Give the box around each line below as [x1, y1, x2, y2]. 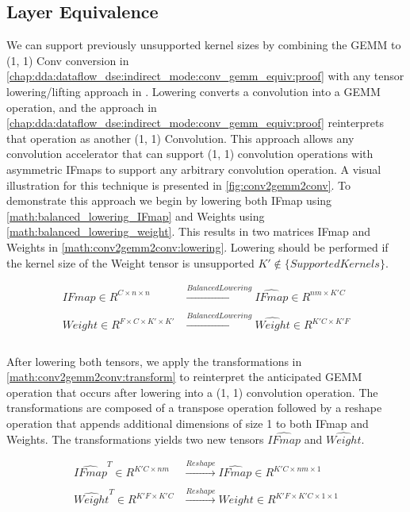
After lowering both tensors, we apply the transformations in [6, 352, 302, 369]
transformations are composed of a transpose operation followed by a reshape [6, 399, 382, 416]
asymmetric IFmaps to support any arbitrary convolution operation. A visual [6, 160, 381, 177]
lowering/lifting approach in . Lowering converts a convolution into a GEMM [6, 83, 381, 99]
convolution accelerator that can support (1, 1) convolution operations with [6, 145, 374, 162]
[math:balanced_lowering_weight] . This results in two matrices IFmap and [6, 223, 371, 240]
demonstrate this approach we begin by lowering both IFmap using [6, 192, 332, 209]
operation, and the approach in [6, 98, 157, 115]
